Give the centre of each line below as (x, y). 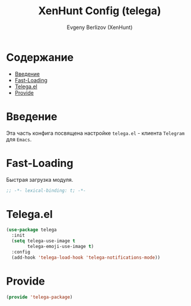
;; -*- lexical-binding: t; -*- (46, 191)
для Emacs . (19, 139)
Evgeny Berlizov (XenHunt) (100, 27)
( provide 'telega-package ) (39, 297)
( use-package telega (32, 230)
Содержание (40, 57)
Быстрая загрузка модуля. (40, 179)
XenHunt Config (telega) (100, 11)
